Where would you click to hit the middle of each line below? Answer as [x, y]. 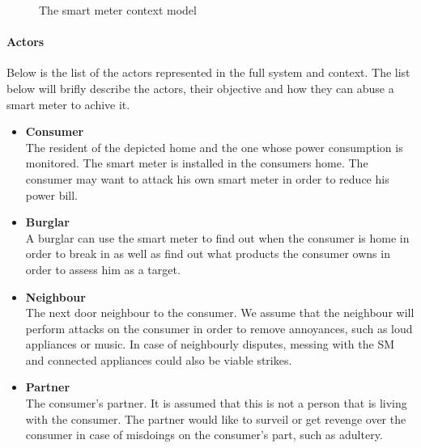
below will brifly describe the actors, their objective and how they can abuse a [200, 88]
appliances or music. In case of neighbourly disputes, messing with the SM [210, 344]
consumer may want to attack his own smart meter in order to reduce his [207, 178]
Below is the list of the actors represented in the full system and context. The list [208, 72]
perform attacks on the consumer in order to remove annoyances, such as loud [219, 328]
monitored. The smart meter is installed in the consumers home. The [197, 163]
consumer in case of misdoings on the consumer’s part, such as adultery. [204, 435]
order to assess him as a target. [103, 269]
